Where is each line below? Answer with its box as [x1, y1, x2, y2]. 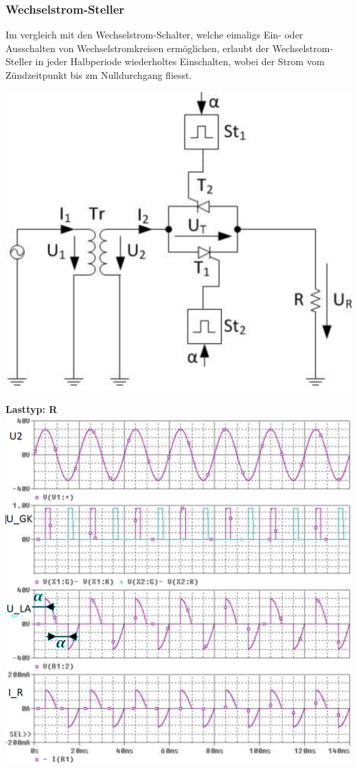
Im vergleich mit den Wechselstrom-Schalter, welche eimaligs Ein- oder [5, 27, 303, 42]
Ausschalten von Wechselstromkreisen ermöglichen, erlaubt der [5, 40, 270, 55]
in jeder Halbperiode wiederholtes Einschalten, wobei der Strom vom [35, 54, 325, 69]
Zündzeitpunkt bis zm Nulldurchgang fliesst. [5, 68, 192, 82]
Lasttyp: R [5, 402, 58, 416]
